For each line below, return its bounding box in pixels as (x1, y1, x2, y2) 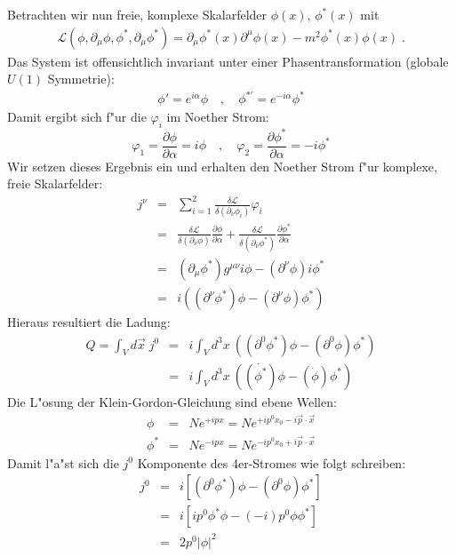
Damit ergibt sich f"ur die (7, 107, 147, 126)
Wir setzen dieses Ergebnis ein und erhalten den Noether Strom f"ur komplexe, (7, 156, 437, 175)
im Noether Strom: (166, 107, 269, 126)
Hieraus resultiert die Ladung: (7, 313, 171, 331)
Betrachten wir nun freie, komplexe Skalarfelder (7, 5, 268, 23)
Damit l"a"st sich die (7, 453, 119, 472)
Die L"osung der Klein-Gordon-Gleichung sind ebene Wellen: (7, 392, 337, 410)
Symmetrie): (47, 69, 115, 88)
